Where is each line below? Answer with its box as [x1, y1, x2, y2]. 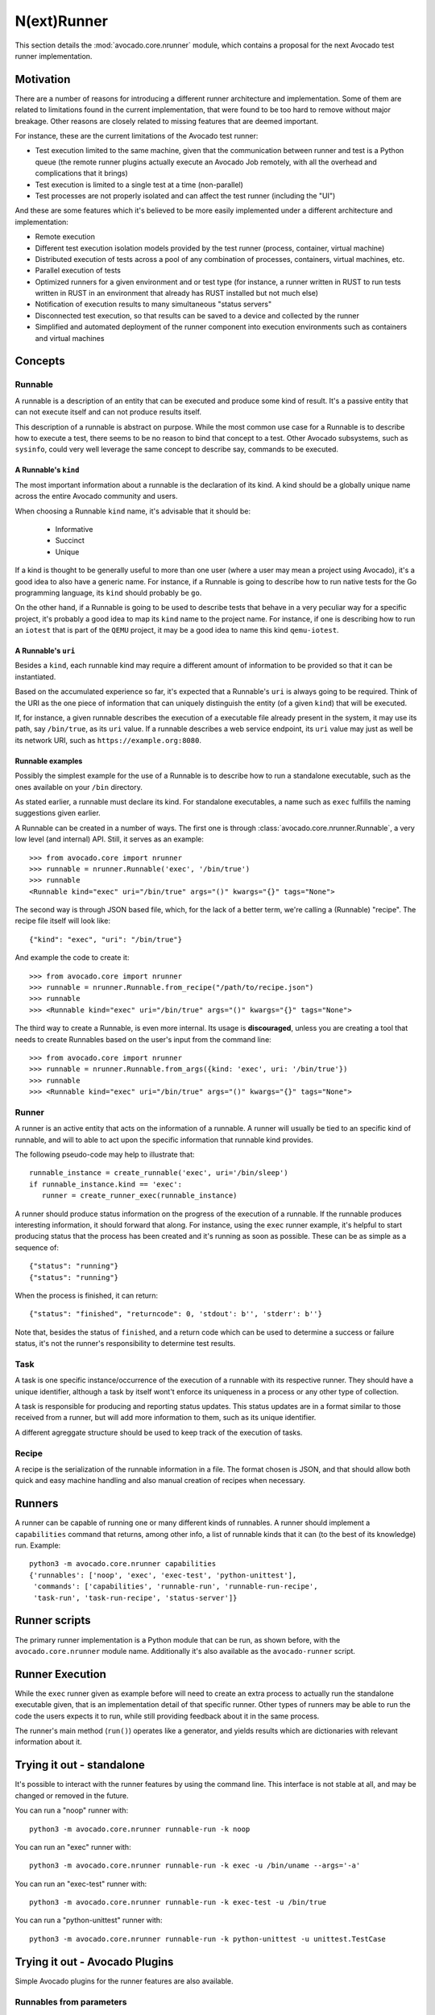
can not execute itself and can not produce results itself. [14, 407, 201, 417]
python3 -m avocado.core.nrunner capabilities [29, 1560, 217, 1568]
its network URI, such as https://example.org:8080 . [14, 735, 201, 745]
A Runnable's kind [14, 465, 80, 475]
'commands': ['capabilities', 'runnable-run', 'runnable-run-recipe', [33, 1582, 318, 1591]
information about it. [14, 1737, 82, 1747]
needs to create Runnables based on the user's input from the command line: [14, 1034, 271, 1044]
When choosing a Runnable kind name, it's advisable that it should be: [14, 506, 251, 516]
